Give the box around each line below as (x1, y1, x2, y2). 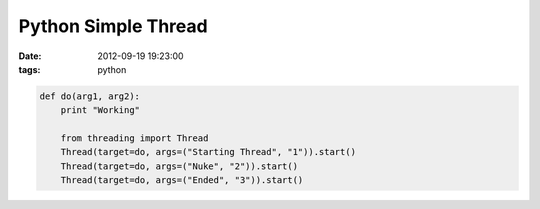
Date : (18, 50, 42, 62)
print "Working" (60, 105, 140, 116)
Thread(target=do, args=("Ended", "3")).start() (60, 175, 304, 186)
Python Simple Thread (18, 15, 209, 37)
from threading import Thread (60, 133, 209, 144)
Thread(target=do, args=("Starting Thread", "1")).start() (60, 146, 357, 158)
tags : (18, 63, 41, 75)
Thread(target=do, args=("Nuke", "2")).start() (60, 160, 299, 172)
